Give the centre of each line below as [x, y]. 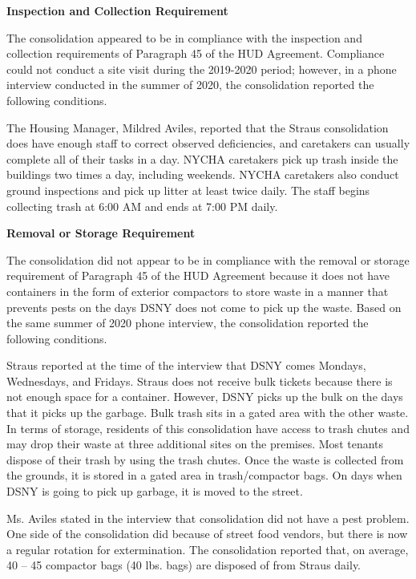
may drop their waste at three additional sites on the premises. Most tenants [195, 444]
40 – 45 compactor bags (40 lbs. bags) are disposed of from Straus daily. [184, 565]
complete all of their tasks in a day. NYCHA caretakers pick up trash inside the [202, 158]
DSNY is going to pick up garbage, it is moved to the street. [155, 491]
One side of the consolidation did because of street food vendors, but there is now [207, 534]
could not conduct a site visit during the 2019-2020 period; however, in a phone [202, 69]
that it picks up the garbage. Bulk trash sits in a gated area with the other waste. [208, 413]
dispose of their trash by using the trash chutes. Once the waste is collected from [205, 459]
